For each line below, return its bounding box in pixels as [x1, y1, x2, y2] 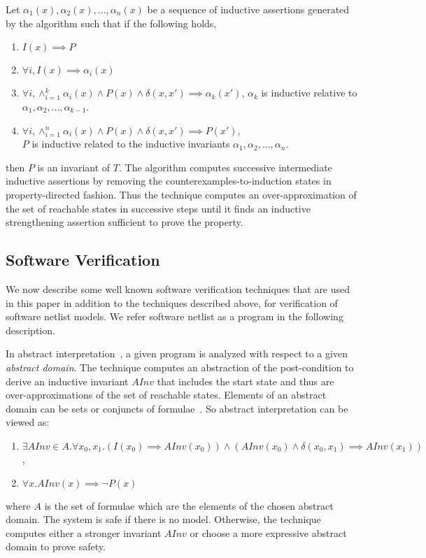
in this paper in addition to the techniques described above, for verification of [6, 295, 338, 310]
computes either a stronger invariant [6, 525, 162, 540]
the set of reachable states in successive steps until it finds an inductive [6, 201, 311, 215]
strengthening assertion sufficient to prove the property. [6, 215, 243, 229]
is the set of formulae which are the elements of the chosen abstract [44, 498, 334, 513]
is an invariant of [37, 159, 111, 174]
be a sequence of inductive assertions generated [147, 2, 350, 16]
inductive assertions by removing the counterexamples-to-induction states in [6, 173, 332, 188]
